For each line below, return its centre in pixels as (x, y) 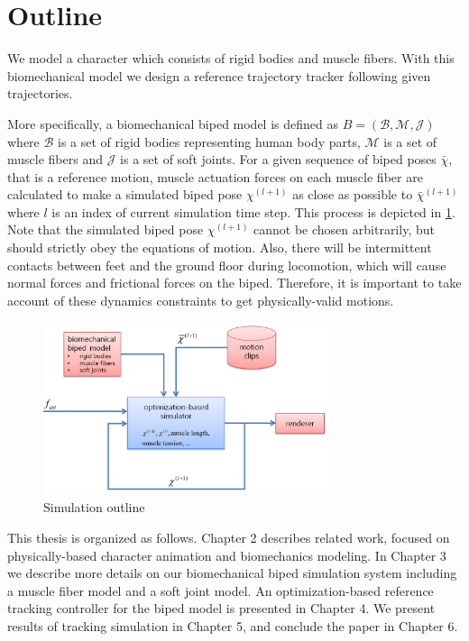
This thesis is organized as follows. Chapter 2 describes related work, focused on (229, 537)
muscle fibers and (55, 159)
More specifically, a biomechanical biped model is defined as (173, 123)
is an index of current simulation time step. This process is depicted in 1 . (253, 211)
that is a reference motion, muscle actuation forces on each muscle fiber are (215, 176)
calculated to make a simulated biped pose (125, 194)
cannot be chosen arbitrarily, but (344, 229)
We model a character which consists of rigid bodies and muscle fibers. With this (231, 58)
